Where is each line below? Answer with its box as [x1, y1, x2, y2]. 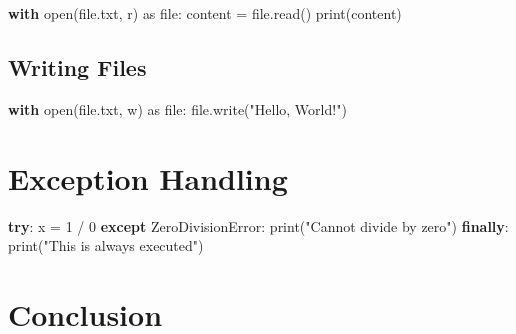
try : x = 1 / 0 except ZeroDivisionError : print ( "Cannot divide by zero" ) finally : [8, 215, 509, 236]
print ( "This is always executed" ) [8, 235, 204, 256]
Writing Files [8, 51, 147, 82]
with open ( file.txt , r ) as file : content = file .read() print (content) [8, 3, 402, 23]
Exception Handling [8, 157, 288, 198]
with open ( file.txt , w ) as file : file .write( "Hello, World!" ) [8, 98, 347, 119]
